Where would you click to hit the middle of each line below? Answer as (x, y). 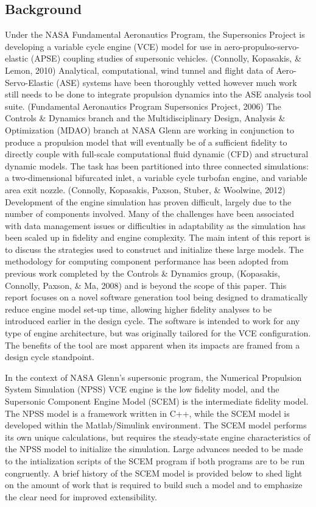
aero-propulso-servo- (262, 46)
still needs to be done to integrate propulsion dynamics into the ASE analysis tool (158, 94)
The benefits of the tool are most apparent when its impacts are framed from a (153, 345)
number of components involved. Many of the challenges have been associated (150, 214)
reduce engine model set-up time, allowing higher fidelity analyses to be (139, 309)
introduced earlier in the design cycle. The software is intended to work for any (153, 321)
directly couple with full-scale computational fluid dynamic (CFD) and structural (157, 154)
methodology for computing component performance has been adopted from (147, 261)
